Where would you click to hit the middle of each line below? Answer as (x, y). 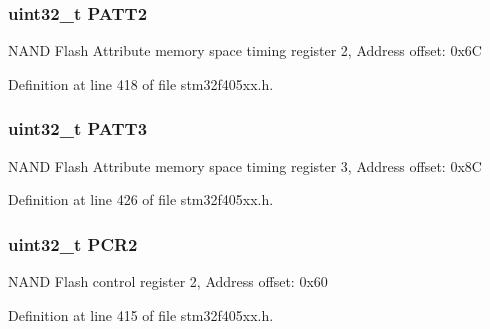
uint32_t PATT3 (78, 128)
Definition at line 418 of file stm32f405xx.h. (141, 83)
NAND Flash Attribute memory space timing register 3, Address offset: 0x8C (245, 165)
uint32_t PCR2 (73, 243)
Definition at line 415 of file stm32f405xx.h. (141, 314)
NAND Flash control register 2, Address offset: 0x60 (168, 281)
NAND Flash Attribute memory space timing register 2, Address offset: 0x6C (245, 50)
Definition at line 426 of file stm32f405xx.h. (141, 199)
